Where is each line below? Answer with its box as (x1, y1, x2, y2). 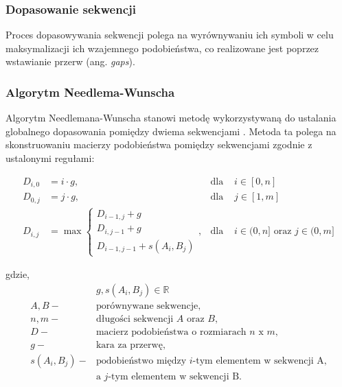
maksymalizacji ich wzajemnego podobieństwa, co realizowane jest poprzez (5, 40, 319, 55)
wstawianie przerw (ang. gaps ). (5, 54, 135, 69)
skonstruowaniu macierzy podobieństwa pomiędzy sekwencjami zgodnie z (5, 137, 312, 152)
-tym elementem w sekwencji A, (192, 355, 327, 366)
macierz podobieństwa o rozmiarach (95, 327, 247, 337)
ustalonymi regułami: (5, 151, 95, 165)
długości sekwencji (95, 314, 174, 324)
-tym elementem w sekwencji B (108, 371, 240, 382)
